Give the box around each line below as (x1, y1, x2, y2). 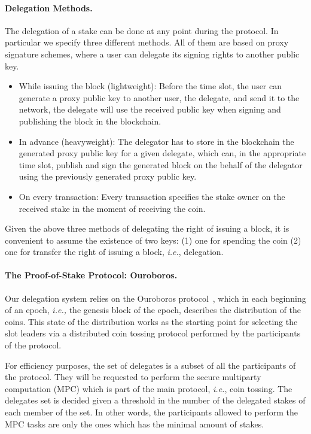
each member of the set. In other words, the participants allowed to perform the (5, 406, 298, 418)
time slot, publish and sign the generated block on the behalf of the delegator (19, 158, 303, 171)
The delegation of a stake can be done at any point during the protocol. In (5, 24, 279, 37)
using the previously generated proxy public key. (19, 170, 197, 183)
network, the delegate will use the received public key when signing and (19, 103, 281, 116)
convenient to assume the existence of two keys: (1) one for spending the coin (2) (5, 233, 301, 246)
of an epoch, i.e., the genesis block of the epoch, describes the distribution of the (5, 304, 301, 316)
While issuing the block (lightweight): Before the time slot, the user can (19, 80, 282, 92)
